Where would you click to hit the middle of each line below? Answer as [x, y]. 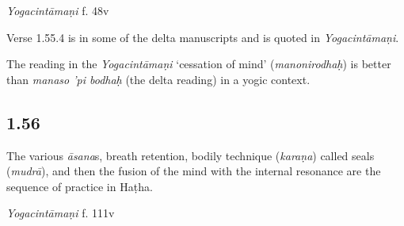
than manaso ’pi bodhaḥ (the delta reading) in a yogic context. [158, 79]
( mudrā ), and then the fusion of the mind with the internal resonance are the [194, 171]
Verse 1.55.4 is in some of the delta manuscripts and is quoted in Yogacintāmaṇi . [203, 37]
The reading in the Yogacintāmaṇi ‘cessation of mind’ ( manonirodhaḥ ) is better [199, 64]
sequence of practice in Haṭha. [80, 186]
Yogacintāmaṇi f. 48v [58, 10]
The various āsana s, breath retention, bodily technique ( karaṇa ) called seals [191, 155]
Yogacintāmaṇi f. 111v [61, 213]
